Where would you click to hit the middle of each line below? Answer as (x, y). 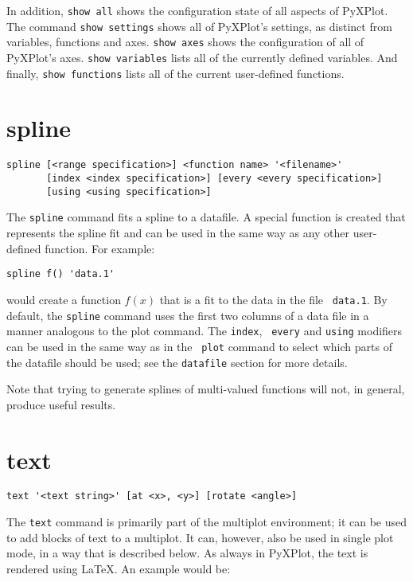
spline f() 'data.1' (61, 274)
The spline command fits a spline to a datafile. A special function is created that (206, 217)
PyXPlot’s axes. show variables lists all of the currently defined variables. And (202, 57)
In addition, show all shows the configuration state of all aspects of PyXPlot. (197, 10)
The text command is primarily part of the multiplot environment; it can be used (207, 522)
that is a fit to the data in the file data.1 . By (273, 299)
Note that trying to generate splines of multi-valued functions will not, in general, (206, 389)
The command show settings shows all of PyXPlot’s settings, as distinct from (199, 26)
